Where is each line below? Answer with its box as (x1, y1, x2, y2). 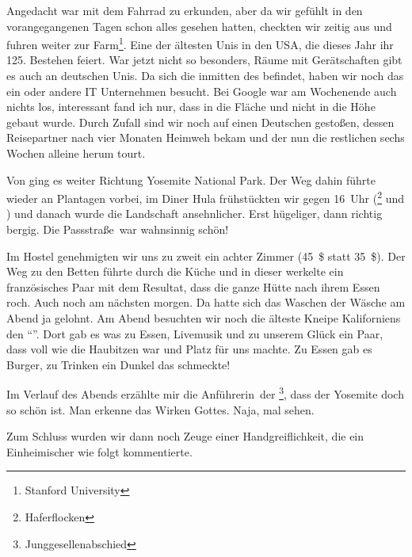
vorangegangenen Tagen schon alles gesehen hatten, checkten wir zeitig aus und (6, 17, 392, 34)
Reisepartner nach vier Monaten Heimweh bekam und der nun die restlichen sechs (6, 129, 405, 146)
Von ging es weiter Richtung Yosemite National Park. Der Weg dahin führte (6, 171, 376, 188)
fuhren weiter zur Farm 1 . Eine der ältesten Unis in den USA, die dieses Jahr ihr (6, 34, 394, 52)
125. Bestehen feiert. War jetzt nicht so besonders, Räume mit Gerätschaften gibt (6, 52, 402, 68)
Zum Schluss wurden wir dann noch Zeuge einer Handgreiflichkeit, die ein (6, 428, 364, 444)
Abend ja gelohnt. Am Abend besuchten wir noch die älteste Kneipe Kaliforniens (6, 310, 401, 326)
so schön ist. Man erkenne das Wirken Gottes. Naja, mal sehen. (6, 401, 315, 418)
